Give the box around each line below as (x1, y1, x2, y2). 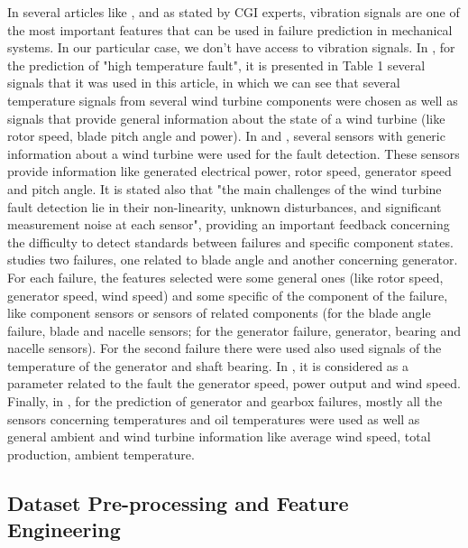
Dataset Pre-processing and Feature (7, 488, 349, 516)
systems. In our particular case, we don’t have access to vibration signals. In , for (7, 38, 455, 57)
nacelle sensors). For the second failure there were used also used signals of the (7, 339, 442, 358)
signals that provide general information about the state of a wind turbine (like (7, 108, 445, 127)
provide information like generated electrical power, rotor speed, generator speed (7, 162, 452, 181)
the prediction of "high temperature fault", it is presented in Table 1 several (7, 55, 426, 74)
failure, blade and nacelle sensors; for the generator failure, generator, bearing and (7, 320, 462, 339)
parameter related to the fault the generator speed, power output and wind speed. (7, 374, 461, 393)
